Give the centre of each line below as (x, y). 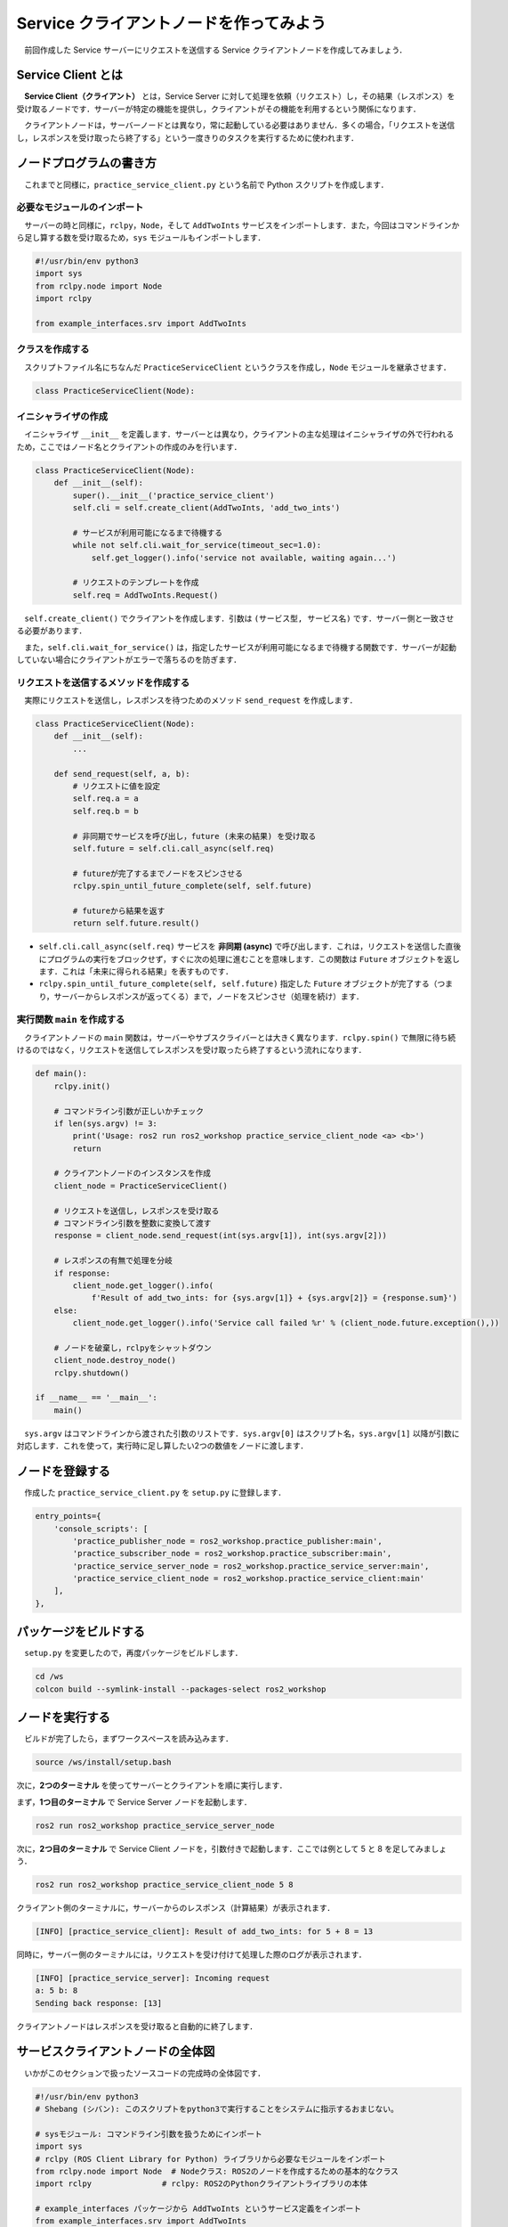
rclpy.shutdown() (92, 1373)
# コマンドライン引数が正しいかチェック (129, 1111)
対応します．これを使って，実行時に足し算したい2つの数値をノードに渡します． (162, 1446)
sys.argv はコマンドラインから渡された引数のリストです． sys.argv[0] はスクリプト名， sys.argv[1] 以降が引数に (242, 1433)
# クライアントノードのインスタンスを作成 (133, 1173)
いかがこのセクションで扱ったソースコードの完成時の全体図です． (145, 2073)
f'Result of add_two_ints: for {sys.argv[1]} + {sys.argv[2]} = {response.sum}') (274, 1298)
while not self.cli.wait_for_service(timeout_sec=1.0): (197, 545)
